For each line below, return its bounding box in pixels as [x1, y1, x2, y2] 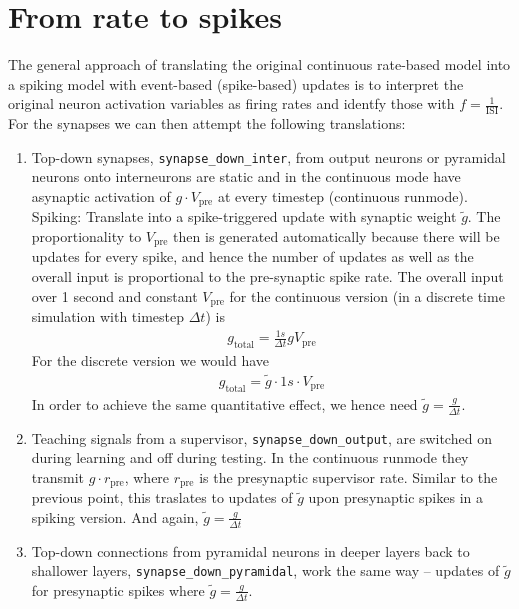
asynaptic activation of [31, 185, 171, 206]
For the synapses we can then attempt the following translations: [8, 113, 406, 134]
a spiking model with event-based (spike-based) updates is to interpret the [8, 73, 464, 94]
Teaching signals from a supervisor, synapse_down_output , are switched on [31, 427, 492, 448]
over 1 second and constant [31, 285, 198, 306]
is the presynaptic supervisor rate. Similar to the [199, 466, 498, 487]
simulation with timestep [31, 306, 185, 327]
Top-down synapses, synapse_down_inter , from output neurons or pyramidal [31, 146, 506, 167]
